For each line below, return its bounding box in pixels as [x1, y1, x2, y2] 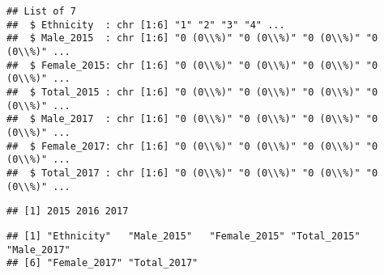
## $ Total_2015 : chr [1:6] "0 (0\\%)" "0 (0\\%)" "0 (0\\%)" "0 [6, 86, 378, 98]
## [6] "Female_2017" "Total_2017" [6, 257, 198, 269]
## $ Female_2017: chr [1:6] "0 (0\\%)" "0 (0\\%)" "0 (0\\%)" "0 [6, 140, 378, 152]
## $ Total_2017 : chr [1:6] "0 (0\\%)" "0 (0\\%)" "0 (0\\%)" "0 [6, 167, 378, 179]
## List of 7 [6, 6, 76, 17]
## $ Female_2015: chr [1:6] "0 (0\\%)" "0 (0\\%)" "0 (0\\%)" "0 [6, 59, 378, 71]
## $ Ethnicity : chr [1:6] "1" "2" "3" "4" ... [6, 19, 285, 31]
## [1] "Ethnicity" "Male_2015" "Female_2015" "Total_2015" [6, 230, 361, 242]
